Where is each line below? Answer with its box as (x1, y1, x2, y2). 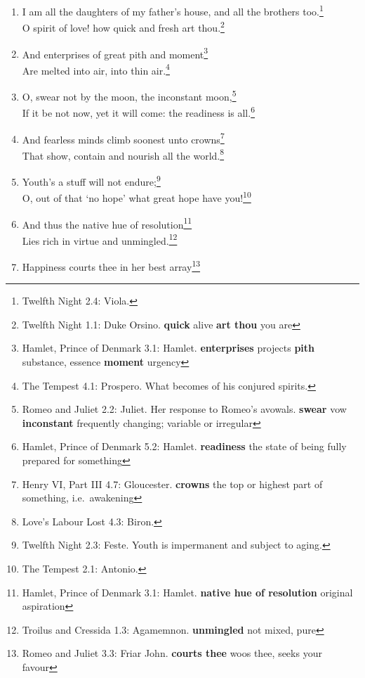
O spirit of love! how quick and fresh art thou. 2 (22, 18, 225, 34)
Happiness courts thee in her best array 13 (22, 257, 201, 274)
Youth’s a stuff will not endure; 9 (22, 172, 161, 188)
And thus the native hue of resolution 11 (22, 215, 192, 231)
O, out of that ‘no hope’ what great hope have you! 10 (22, 188, 251, 205)
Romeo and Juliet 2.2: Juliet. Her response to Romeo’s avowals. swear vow (22, 402, 347, 416)
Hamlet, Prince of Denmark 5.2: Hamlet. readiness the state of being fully (22, 439, 347, 454)
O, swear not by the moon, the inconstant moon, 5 (22, 87, 237, 103)
